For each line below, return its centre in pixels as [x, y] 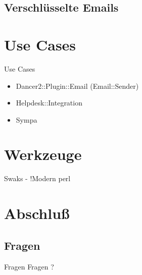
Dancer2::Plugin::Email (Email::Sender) [77, 86]
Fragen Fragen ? [29, 266]
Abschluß [37, 213]
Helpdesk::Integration [49, 103]
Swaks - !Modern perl [37, 178]
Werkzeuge [43, 154]
